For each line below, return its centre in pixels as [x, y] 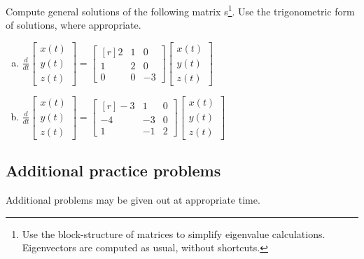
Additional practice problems [113, 170]
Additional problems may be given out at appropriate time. [133, 200]
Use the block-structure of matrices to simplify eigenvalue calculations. [174, 233]
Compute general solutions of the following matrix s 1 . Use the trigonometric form [180, 10]
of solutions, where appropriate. [73, 25]
